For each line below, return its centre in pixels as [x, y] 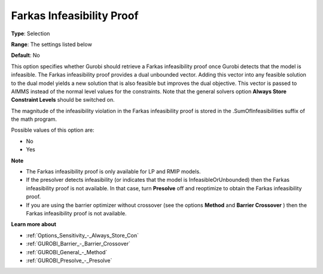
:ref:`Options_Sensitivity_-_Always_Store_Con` [82, 235]
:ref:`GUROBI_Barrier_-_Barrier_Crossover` [78, 244]
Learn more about [34, 224]
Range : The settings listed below [51, 44]
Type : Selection [31, 34]
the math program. [34, 119]
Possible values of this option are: [53, 130]
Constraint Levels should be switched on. [63, 100]
